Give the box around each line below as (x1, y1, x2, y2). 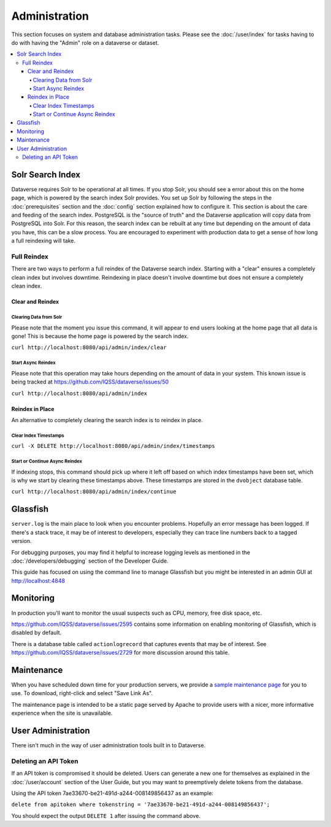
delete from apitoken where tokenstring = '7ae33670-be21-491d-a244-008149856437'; (11, 801, 270, 808)
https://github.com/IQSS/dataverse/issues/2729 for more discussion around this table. (11, 649, 230, 656)
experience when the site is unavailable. (11, 709, 113, 717)
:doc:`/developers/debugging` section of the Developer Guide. (11, 557, 169, 564)
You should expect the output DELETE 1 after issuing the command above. (11, 812, 200, 819)
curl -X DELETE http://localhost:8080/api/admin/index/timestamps (11, 442, 216, 450)
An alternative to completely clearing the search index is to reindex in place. (11, 416, 204, 423)
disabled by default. (11, 629, 61, 636)
